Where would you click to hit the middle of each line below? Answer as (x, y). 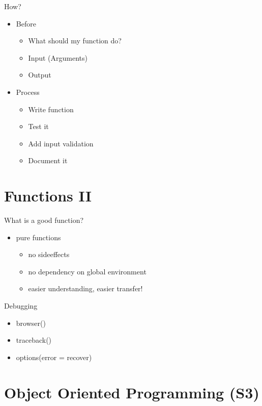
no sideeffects (49, 254)
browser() (31, 323)
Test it (38, 126)
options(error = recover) (54, 357)
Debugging (21, 306)
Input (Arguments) (58, 57)
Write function (51, 109)
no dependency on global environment (87, 271)
